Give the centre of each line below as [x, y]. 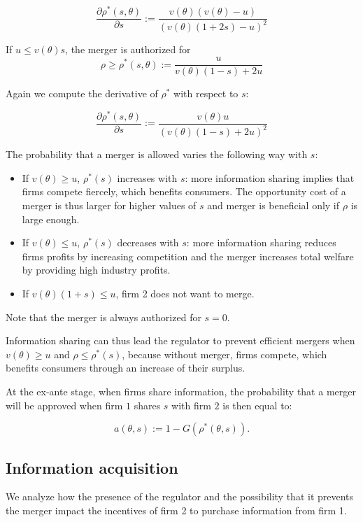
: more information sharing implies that [270, 177]
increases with [147, 177]
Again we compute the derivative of [82, 93]
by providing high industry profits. [96, 270]
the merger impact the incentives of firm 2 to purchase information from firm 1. [176, 510]
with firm [191, 405]
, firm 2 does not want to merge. [185, 293]
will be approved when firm [64, 405]
